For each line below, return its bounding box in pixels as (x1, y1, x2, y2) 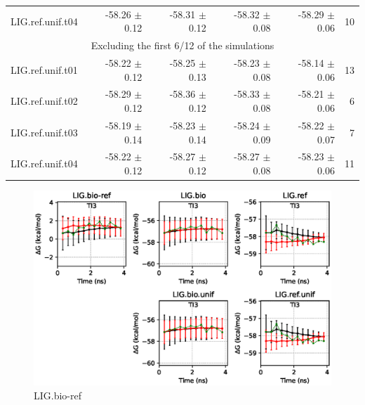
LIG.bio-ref (34, 388, 82, 403)
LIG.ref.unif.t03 (11, 124, 78, 139)
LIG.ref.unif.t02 (11, 94, 78, 108)
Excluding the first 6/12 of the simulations (91, 38, 274, 53)
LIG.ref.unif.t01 (11, 62, 78, 77)
